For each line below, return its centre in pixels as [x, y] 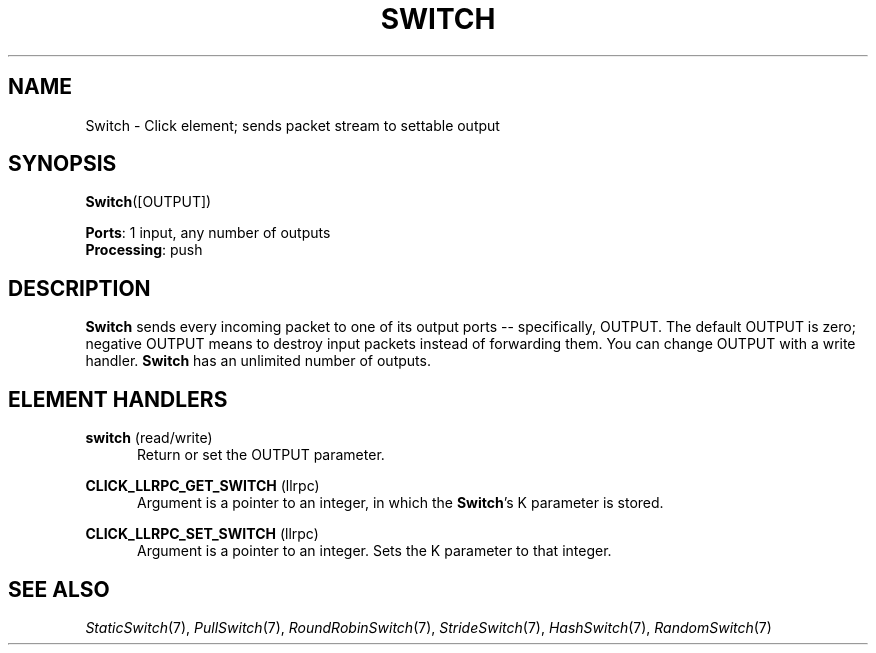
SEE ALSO [59, 589]
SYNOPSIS [62, 164]
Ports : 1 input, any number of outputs [208, 233]
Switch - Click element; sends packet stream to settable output [292, 125]
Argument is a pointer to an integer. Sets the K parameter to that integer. [374, 551]
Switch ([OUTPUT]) [148, 202]
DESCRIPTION [79, 288]
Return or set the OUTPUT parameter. [261, 455]
